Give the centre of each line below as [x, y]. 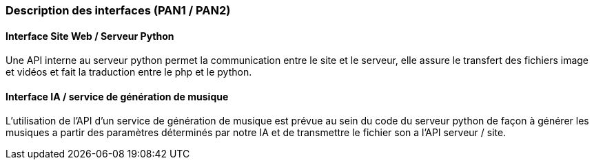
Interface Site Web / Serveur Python [90, 36]
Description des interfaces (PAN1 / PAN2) [118, 10]
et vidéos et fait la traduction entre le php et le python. [129, 72]
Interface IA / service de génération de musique [117, 96]
